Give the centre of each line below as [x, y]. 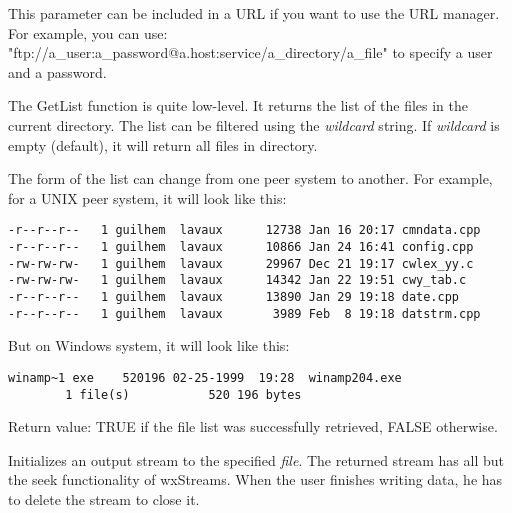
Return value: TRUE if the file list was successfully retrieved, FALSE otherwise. [253, 426]
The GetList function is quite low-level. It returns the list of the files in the [238, 105]
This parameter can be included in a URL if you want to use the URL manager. [254, 13]
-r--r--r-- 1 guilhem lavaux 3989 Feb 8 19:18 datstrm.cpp [244, 313]
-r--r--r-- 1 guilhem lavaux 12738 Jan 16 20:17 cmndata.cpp [244, 230]
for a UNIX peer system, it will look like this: [147, 197]
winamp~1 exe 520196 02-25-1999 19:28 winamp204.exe [205, 377]
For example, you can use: [88, 32]
